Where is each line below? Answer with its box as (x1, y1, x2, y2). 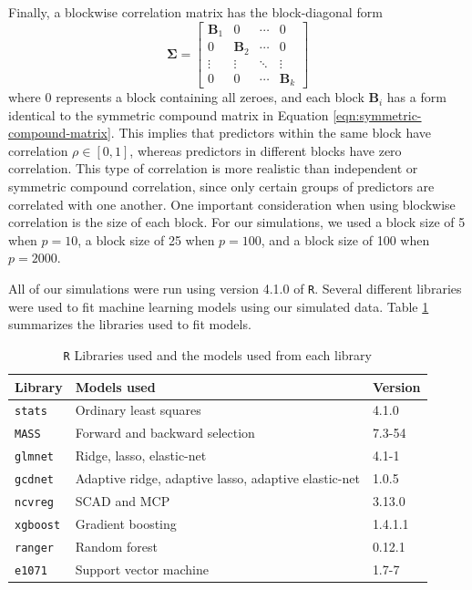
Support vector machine (75, 559, 210, 578)
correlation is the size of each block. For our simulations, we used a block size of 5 (8, 212, 466, 232)
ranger (15, 541, 54, 554)
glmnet (15, 450, 54, 464)
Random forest (75, 536, 158, 555)
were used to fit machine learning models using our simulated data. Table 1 (8, 296, 429, 316)
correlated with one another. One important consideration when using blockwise (8, 194, 456, 213)
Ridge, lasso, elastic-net (75, 446, 207, 465)
